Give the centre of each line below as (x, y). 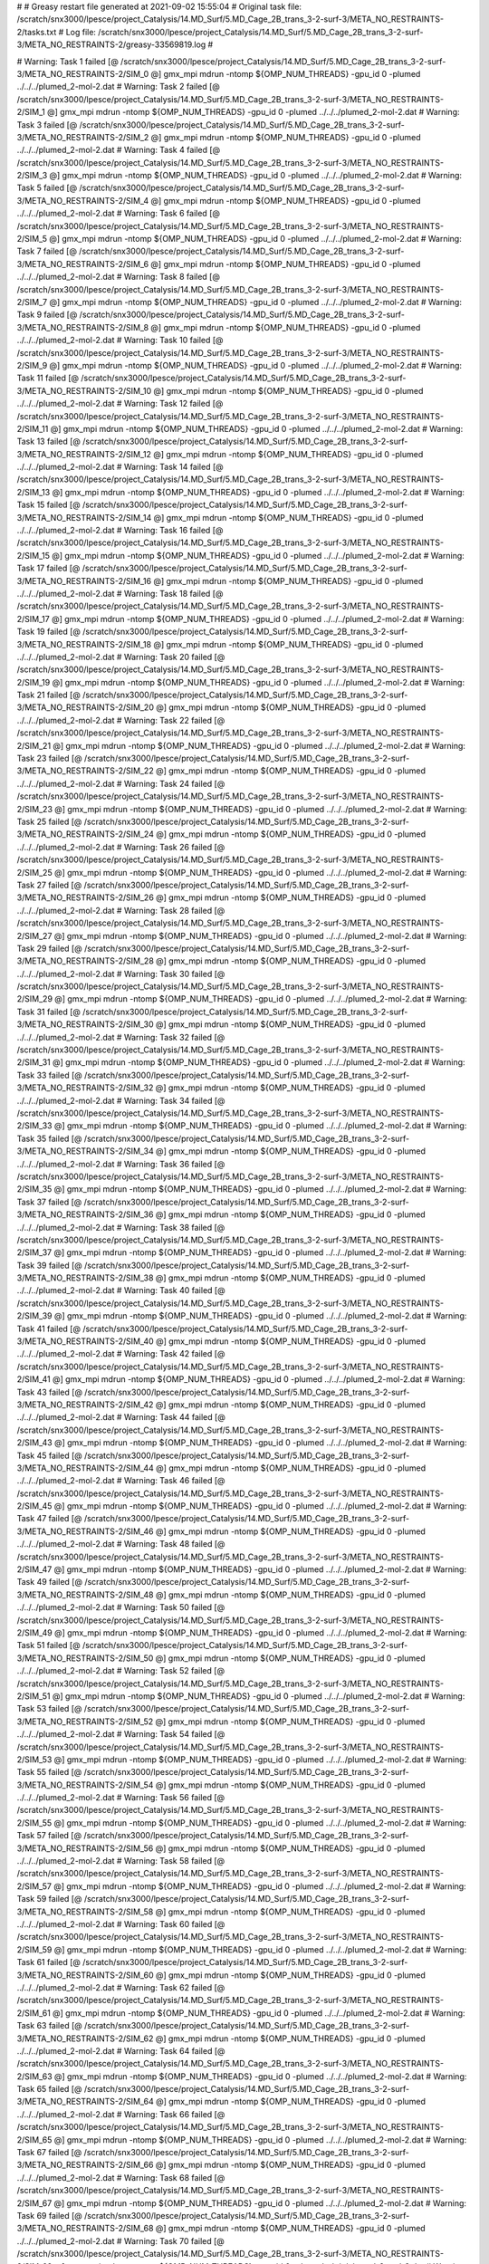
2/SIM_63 (35, 2076)
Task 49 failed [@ (50, 1582)
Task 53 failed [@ (49, 1709)
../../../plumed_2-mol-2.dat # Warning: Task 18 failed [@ (120, 593)
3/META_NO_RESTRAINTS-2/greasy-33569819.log (111, 44)
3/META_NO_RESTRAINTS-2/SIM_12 (84, 454)
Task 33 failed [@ (50, 1075)
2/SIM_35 (34, 1189)
